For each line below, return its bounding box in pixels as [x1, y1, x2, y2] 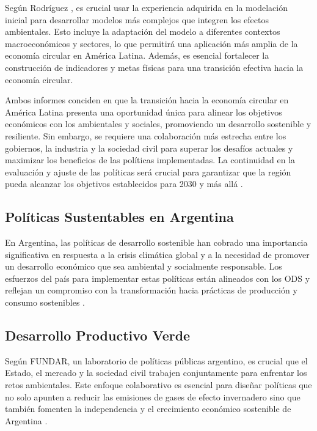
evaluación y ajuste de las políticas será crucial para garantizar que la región [5, 165, 291, 178]
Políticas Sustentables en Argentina [5, 207, 234, 226]
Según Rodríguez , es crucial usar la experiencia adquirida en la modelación [5, 1, 288, 13]
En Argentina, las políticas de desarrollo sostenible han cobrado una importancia [5, 236, 308, 249]
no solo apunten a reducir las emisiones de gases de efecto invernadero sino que [5, 390, 301, 403]
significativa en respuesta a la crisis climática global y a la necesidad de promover [5, 248, 310, 260]
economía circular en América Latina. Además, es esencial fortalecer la [5, 49, 269, 62]
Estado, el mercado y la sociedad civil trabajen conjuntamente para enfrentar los [5, 366, 307, 379]
